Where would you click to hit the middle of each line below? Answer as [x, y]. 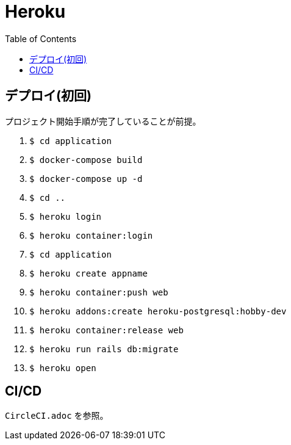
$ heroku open [63, 368]
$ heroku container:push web [99, 292]
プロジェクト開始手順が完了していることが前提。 [103, 121]
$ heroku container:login [91, 235]
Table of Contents [41, 38]
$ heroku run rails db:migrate [104, 349]
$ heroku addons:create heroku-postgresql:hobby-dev [158, 311]
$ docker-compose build [86, 160]
